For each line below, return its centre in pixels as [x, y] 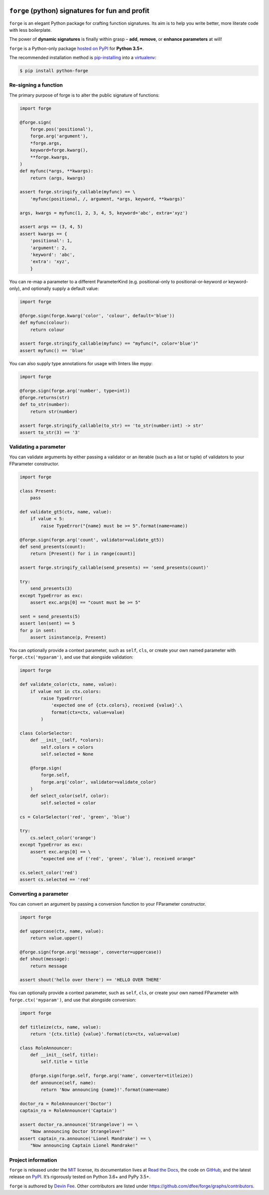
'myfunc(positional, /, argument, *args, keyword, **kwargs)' [108, 199]
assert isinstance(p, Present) [68, 637]
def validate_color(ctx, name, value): [68, 684]
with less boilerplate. [30, 30]
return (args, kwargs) [58, 178]
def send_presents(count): [53, 546]
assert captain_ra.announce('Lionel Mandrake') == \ [85, 1138]
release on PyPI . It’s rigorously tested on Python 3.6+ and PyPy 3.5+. [80, 1177]
